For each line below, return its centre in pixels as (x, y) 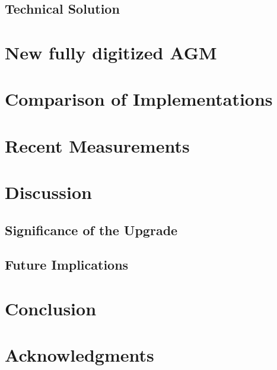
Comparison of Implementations (139, 99)
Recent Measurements (97, 145)
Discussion (48, 192)
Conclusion (51, 309)
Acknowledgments (79, 355)
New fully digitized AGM (111, 52)
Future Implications (67, 265)
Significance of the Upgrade (91, 230)
